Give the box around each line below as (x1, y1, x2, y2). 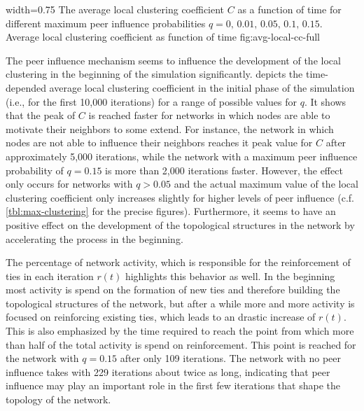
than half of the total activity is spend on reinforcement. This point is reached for (6, 337, 356, 351)
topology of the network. (6, 392, 111, 407)
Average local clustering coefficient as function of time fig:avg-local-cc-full (6, 29, 320, 44)
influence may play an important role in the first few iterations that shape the (6, 378, 340, 393)
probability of (6, 162, 64, 177)
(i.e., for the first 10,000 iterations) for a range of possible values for (6, 94, 297, 109)
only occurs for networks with (6, 176, 133, 191)
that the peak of (6, 108, 76, 123)
